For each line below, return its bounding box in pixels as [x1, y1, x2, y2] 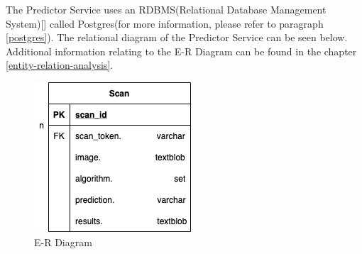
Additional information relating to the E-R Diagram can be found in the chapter [6, 43, 357, 58]
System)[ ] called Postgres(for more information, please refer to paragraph [6, 16, 324, 31]
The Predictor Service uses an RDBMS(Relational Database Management [6, 2, 327, 16]
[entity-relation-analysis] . [6, 57, 114, 72]
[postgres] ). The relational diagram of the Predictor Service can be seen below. [6, 30, 348, 45]
